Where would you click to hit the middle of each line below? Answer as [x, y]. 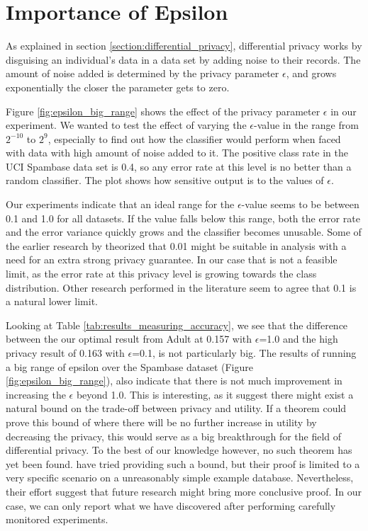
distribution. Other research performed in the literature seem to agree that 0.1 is [181, 287]
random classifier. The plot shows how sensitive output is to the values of [165, 180]
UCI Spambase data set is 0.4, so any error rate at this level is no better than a [179, 166]
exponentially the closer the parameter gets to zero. [118, 87]
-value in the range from [306, 125]
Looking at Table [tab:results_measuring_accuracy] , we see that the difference [177, 325]
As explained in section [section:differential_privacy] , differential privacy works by [184, 46]
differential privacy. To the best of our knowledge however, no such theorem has [179, 450]
